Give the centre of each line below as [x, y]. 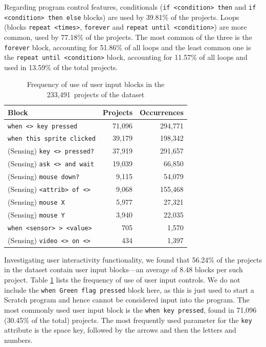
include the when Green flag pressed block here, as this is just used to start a [129, 289]
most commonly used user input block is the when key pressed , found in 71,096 [130, 309]
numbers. [18, 340]
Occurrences [162, 112]
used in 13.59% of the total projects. [61, 67]
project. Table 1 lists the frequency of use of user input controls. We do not [122, 279]
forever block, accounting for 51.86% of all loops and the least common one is [128, 47]
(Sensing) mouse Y [36, 214]
